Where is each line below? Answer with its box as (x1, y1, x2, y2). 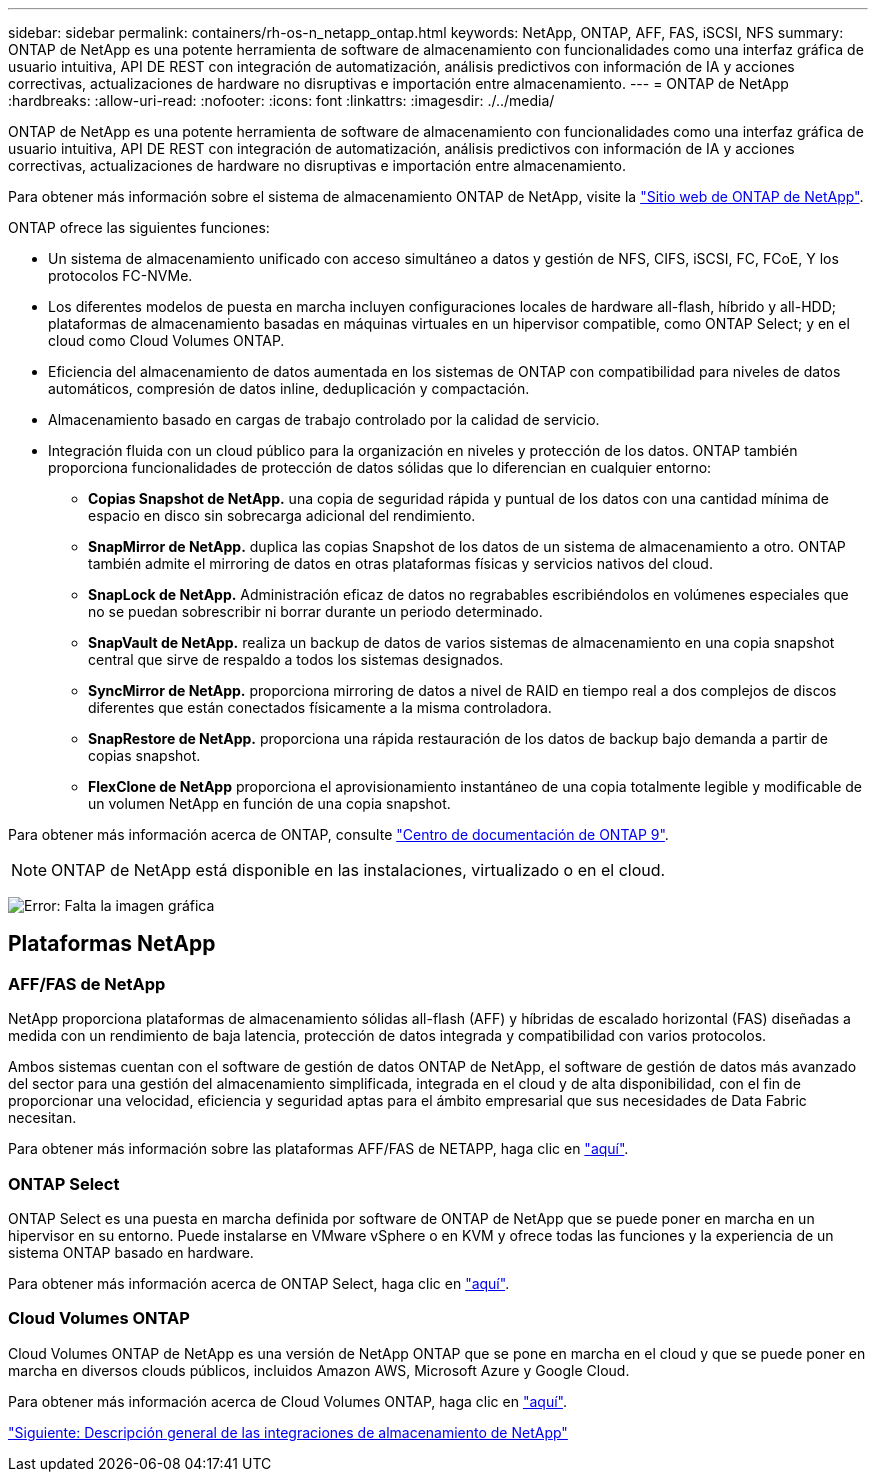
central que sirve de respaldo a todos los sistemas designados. (88, 651, 504, 668)
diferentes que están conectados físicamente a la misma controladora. (88, 699, 552, 716)
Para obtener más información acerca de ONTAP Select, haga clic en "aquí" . (8, 1274, 510, 1292)
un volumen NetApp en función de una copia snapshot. (88, 795, 451, 812)
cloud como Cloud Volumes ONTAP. (48, 332, 285, 349)
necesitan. (8, 1109, 77, 1127)
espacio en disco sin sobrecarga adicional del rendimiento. (88, 507, 476, 524)
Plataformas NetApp (8, 931, 216, 957)
